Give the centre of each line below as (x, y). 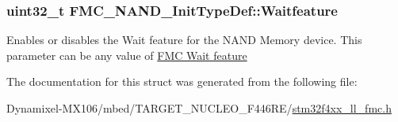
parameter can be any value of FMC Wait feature (127, 55)
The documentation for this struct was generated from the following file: (182, 81)
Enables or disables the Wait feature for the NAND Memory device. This (184, 40)
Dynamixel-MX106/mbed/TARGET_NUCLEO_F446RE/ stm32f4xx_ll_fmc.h (199, 108)
